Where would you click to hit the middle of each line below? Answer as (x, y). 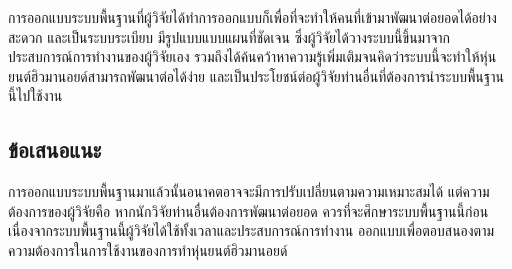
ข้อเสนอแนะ (55, 149)
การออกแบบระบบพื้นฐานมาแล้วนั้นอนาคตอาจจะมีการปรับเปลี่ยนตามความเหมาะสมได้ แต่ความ (249, 191)
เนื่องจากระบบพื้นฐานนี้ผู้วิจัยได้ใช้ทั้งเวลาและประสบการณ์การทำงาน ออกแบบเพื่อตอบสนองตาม (251, 230)
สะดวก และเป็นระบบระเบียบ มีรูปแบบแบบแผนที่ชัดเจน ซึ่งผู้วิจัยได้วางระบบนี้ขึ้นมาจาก (229, 36)
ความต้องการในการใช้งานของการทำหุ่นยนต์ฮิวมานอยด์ (148, 249)
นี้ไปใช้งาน (35, 95)
